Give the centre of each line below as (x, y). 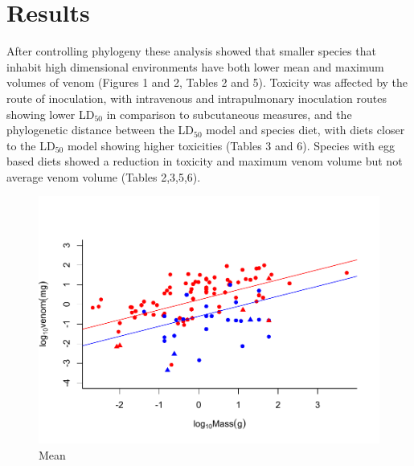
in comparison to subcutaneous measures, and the (229, 114)
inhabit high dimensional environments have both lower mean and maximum (195, 66)
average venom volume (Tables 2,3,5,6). (104, 176)
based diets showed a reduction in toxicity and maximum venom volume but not (205, 161)
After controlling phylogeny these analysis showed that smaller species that (191, 51)
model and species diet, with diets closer (305, 130)
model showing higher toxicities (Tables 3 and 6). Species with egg (231, 145)
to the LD (31, 145)
